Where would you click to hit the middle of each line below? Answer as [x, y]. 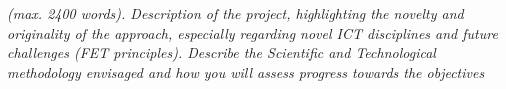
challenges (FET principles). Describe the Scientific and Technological [221, 52]
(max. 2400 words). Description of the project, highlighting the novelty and [235, 13]
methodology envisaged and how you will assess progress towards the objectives [246, 71]
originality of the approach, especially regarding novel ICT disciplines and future [252, 32]
